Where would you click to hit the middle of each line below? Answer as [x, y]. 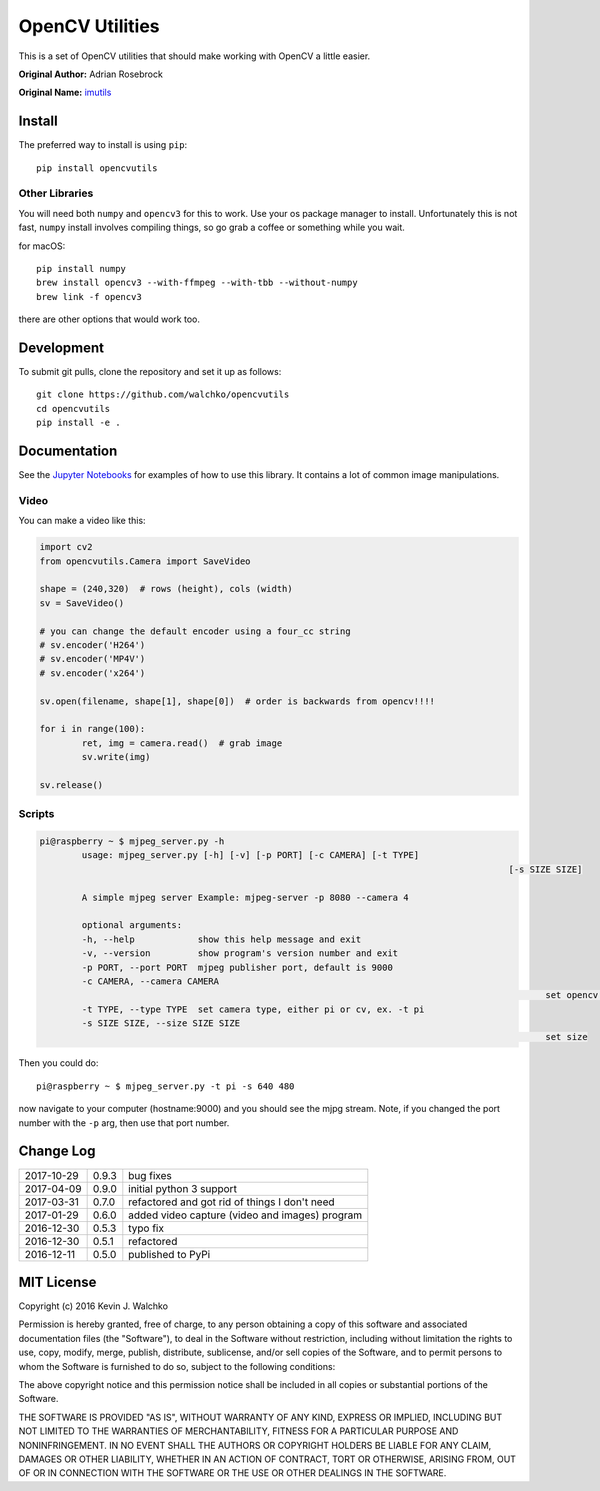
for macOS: [42, 246]
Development [61, 347]
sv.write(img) [116, 757]
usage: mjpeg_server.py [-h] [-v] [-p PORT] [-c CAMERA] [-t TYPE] [250, 855]
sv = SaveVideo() [82, 603]
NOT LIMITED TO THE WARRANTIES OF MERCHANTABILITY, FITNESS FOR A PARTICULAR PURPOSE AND [238, 1431]
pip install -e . [78, 423]
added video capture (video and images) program [245, 1215]
